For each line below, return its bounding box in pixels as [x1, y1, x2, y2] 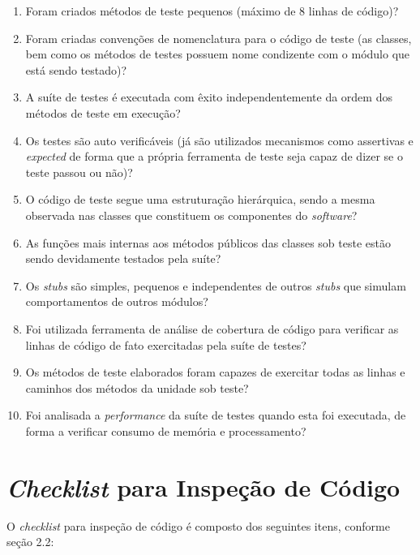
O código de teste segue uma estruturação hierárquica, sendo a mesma [25, 191, 375, 208]
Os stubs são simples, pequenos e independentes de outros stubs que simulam [25, 277, 406, 294]
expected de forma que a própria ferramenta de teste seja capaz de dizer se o [25, 148, 403, 165]
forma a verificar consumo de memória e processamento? [25, 422, 306, 439]
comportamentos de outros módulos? [25, 293, 208, 310]
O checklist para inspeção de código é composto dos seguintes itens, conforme [6, 517, 390, 534]
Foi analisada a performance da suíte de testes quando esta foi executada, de [25, 407, 406, 424]
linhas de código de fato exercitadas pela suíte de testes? [25, 336, 306, 353]
